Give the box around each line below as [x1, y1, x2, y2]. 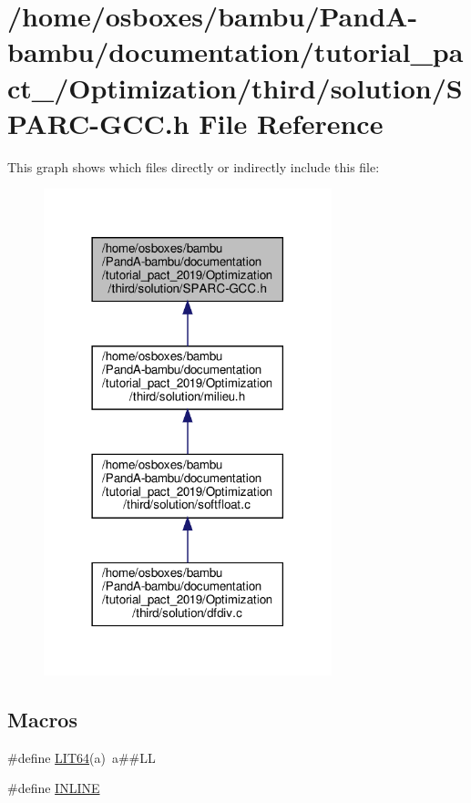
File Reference [199, 104, 384, 141]
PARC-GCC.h [7, 104, 189, 141]
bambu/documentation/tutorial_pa [7, 33, 464, 70]
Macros [7, 705, 77, 733]
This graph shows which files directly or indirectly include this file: [7, 157, 380, 176]
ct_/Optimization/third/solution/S [7, 68, 463, 106]
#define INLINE [7, 778, 100, 798]
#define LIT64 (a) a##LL [7, 747, 156, 767]
